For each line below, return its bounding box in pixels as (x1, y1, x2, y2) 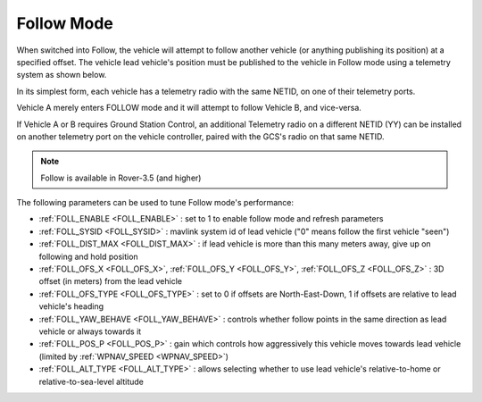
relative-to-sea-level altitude (38, 376, 145, 387)
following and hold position (38, 251, 138, 262)
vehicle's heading (38, 301, 104, 312)
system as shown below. (16, 70, 107, 80)
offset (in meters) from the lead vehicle (38, 276, 183, 287)
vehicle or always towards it (38, 326, 142, 337)
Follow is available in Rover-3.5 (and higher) (40, 172, 202, 183)
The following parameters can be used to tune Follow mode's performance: (16, 197, 295, 208)
